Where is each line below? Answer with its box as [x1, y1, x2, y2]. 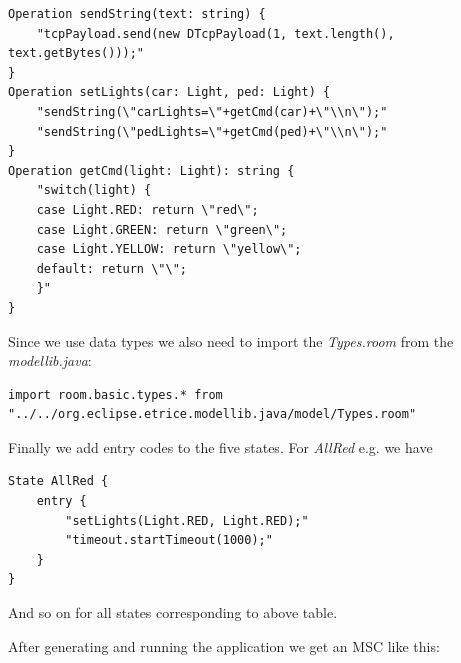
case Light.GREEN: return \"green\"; [36, 222, 288, 237]
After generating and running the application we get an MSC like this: [8, 635, 440, 656]
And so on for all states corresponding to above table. [8, 602, 338, 623]
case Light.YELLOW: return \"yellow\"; [36, 242, 302, 257]
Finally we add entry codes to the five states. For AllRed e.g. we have [8, 436, 433, 457]
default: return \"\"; [36, 261, 187, 276]
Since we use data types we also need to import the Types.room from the [8, 330, 454, 351]
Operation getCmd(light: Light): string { [8, 163, 295, 178]
